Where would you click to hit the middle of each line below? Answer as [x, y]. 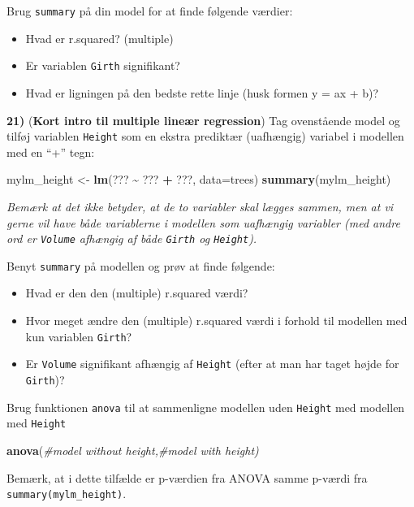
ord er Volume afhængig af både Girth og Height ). [132, 238]
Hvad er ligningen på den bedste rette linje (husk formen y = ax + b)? [202, 92]
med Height [37, 423]
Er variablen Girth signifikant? [103, 65]
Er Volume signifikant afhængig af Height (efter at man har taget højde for [212, 364]
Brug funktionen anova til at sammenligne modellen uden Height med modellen [206, 407]
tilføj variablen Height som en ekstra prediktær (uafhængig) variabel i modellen [205, 136]
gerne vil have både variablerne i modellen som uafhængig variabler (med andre [203, 222]
